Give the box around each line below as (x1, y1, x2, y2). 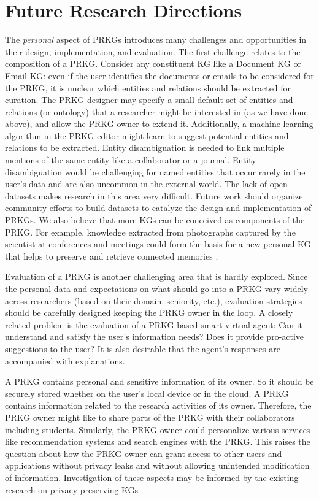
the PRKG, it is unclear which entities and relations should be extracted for (5, 81, 291, 94)
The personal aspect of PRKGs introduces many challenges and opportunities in (5, 33, 307, 46)
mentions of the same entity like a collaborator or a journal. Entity (5, 153, 256, 166)
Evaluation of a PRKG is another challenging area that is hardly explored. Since (5, 270, 308, 283)
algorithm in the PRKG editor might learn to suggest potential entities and (5, 129, 289, 142)
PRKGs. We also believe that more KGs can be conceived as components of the (5, 213, 305, 226)
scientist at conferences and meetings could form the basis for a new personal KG (5, 237, 311, 250)
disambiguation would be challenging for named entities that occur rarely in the (5, 165, 306, 178)
